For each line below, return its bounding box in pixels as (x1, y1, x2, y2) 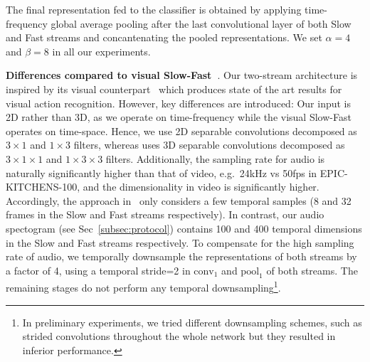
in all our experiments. (52, 43, 151, 58)
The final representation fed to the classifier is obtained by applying (6, 2, 302, 16)
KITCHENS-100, (6, 179, 80, 194)
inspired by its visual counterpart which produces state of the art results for (6, 81, 342, 96)
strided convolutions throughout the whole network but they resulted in (22, 329, 336, 344)
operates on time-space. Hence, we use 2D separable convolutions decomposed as (6, 123, 357, 138)
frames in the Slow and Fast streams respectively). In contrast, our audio (6, 207, 324, 222)
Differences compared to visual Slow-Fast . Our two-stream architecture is (6, 68, 358, 82)
